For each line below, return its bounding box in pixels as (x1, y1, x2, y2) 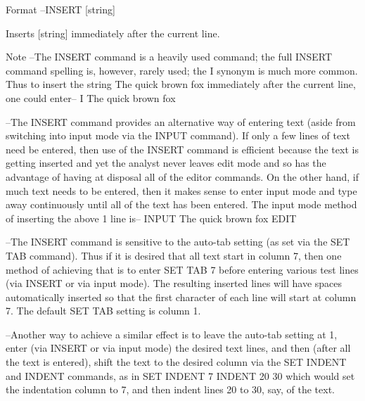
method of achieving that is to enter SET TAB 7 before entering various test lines (6, 262, 359, 276)
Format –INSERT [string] (6, 2, 115, 16)
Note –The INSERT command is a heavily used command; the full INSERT (6, 49, 333, 64)
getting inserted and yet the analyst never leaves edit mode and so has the (6, 155, 326, 170)
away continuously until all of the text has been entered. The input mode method (6, 197, 357, 212)
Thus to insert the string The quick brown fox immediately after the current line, (6, 77, 356, 91)
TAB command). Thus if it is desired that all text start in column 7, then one (6, 248, 342, 262)
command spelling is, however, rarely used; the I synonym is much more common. (6, 63, 358, 77)
